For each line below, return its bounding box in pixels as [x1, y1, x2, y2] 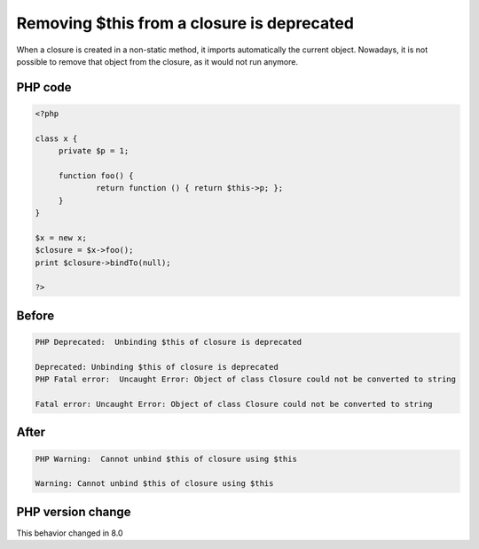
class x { [35, 133, 78, 144]
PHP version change [16, 504, 132, 519]
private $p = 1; [58, 146, 130, 156]
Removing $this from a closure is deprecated [16, 13, 355, 33]
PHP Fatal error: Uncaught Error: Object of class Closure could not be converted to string [35, 374, 457, 385]
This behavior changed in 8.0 [16, 528, 123, 538]
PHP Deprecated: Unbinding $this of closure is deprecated [35, 337, 302, 347]
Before [16, 308, 55, 323]
